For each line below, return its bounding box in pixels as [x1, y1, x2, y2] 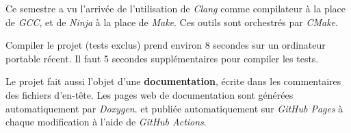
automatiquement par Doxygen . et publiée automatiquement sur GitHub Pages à [5, 101, 343, 115]
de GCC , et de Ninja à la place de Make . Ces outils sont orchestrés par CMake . [5, 14, 338, 29]
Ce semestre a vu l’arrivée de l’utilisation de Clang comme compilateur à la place [5, 1, 346, 15]
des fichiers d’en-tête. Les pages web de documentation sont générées [5, 87, 294, 101]
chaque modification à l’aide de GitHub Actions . [5, 114, 207, 129]
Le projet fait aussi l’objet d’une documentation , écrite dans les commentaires [5, 74, 341, 88]
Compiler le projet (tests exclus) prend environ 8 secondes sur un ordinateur [5, 38, 326, 52]
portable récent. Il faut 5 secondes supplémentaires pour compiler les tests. [5, 51, 319, 65]
